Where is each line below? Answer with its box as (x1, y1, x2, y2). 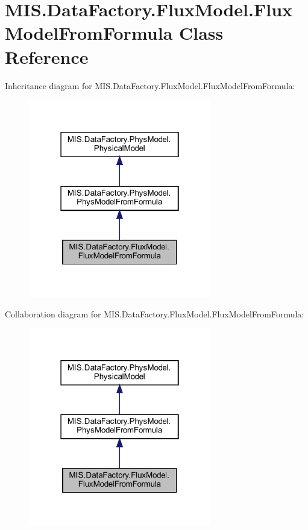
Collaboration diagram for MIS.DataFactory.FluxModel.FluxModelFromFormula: (5, 307, 304, 320)
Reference (5, 44, 89, 69)
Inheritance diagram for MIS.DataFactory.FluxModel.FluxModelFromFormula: (5, 79, 295, 92)
